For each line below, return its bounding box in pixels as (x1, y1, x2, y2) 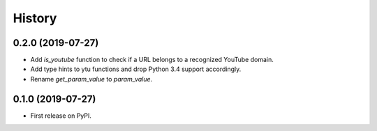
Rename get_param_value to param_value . (30, 75, 153, 83)
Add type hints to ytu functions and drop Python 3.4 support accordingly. (30, 65, 242, 73)
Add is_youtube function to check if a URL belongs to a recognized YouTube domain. (30, 56, 274, 64)
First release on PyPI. (30, 111, 92, 120)
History (13, 10, 57, 26)
